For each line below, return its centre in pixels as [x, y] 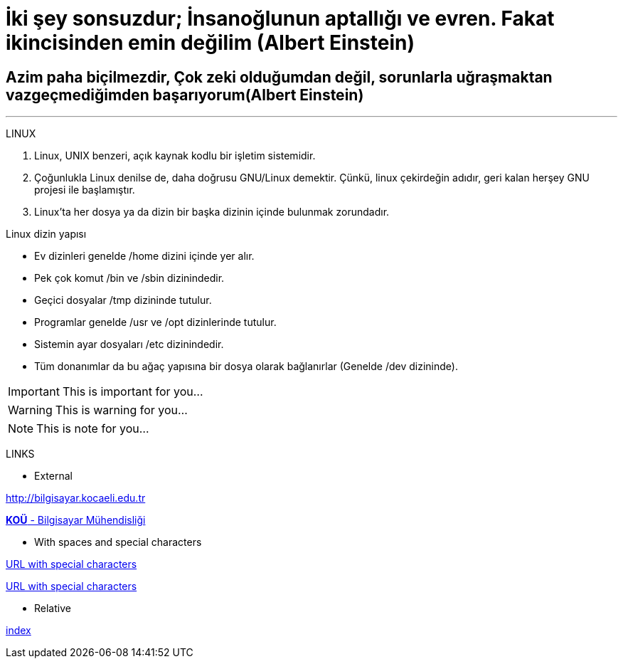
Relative [53, 608]
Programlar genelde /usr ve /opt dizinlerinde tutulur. [155, 322]
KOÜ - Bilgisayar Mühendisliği [76, 520]
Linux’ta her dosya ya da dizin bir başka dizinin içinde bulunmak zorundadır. [212, 212]
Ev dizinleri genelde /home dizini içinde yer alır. [144, 256]
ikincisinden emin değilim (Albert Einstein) [211, 43]
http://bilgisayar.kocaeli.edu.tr [76, 498]
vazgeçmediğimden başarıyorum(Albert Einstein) [185, 95]
